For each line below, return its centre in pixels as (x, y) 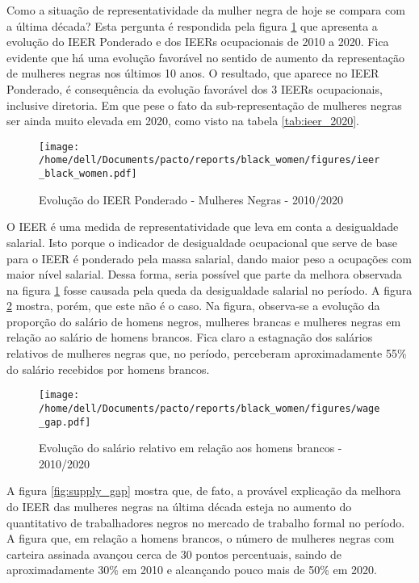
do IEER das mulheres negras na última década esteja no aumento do (179, 506)
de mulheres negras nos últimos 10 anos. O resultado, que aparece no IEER (193, 73)
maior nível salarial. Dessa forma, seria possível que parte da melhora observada (204, 274)
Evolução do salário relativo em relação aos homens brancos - (191, 448)
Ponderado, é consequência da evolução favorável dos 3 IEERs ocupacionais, (195, 88)
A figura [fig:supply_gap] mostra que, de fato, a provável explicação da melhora (204, 491)
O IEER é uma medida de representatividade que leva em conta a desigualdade (203, 226)
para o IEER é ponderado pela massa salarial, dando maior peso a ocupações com (209, 258)
